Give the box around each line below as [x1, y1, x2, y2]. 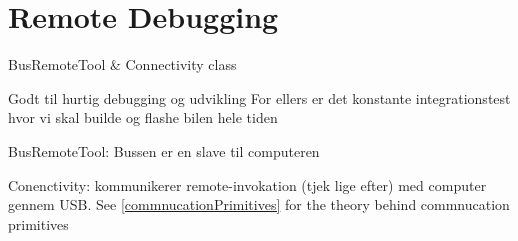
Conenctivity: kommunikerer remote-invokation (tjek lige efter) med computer [8, 174, 487, 195]
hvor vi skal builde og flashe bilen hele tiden [8, 107, 278, 128]
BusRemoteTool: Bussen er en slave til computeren [8, 140, 320, 161]
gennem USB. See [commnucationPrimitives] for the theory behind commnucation [8, 194, 510, 215]
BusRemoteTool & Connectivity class [8, 54, 237, 75]
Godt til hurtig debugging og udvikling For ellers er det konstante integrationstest [8, 87, 511, 108]
